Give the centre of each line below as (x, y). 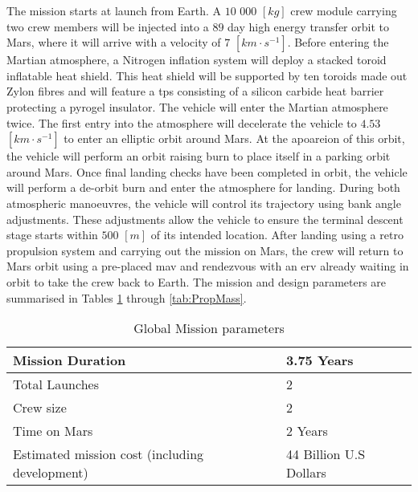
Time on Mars (53, 431)
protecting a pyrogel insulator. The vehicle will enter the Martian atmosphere (197, 106)
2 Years (307, 431)
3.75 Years (320, 360)
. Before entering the (338, 42)
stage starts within (52, 235)
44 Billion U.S (326, 454)
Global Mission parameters (209, 328)
